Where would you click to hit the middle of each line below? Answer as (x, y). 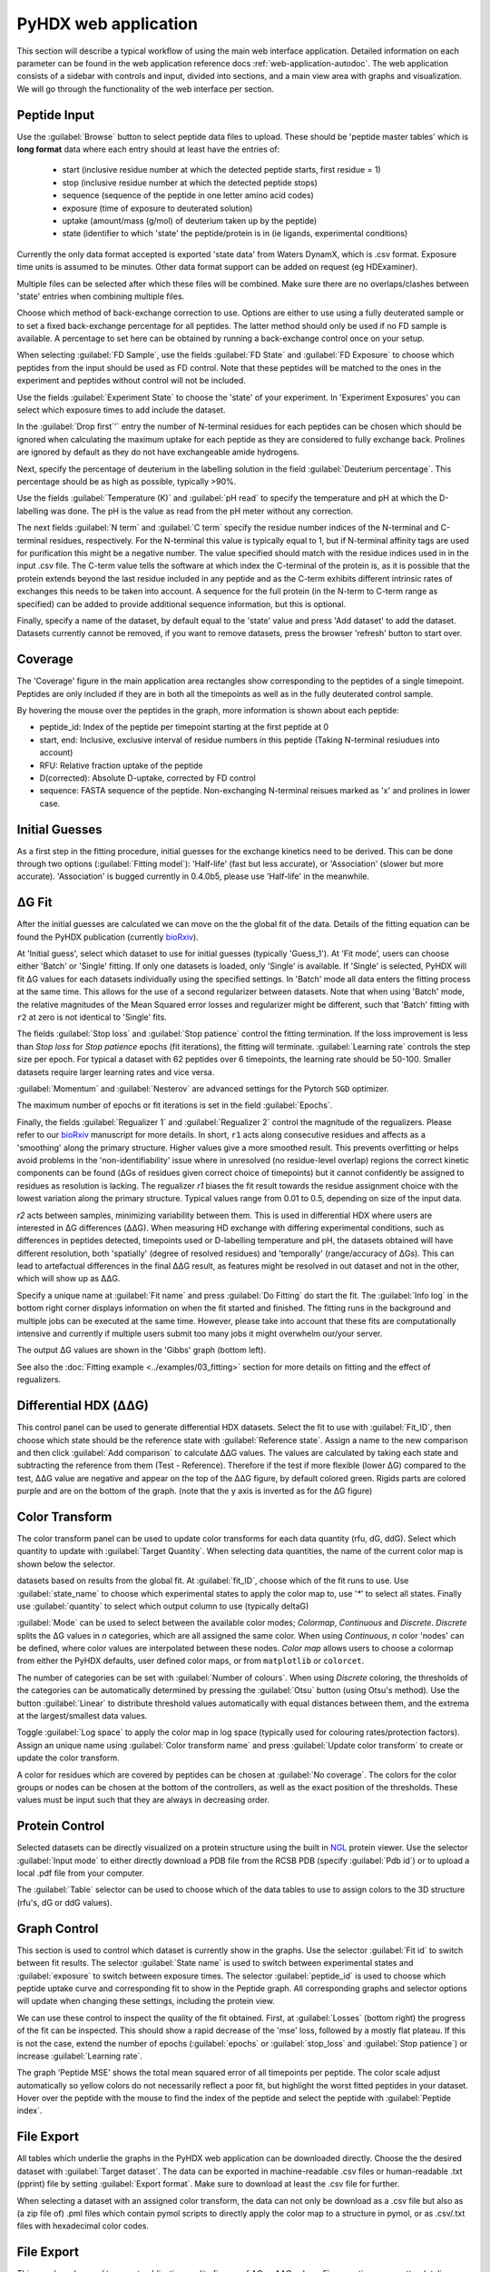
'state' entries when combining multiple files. (101, 296)
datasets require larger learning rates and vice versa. (116, 1071)
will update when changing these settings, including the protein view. (146, 2001)
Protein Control (61, 1826)
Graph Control (58, 1928)
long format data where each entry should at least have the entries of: (148, 149)
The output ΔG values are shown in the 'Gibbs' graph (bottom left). (142, 1350)
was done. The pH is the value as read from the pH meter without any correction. (202, 511)
